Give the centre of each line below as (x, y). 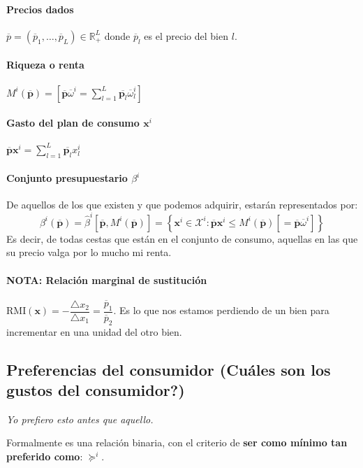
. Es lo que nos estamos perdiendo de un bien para (221, 310)
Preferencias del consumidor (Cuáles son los (169, 369)
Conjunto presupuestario (67, 178)
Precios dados (40, 9)
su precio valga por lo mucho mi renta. (89, 252)
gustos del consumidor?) (96, 390)
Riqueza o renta (45, 65)
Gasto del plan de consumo (73, 123)
